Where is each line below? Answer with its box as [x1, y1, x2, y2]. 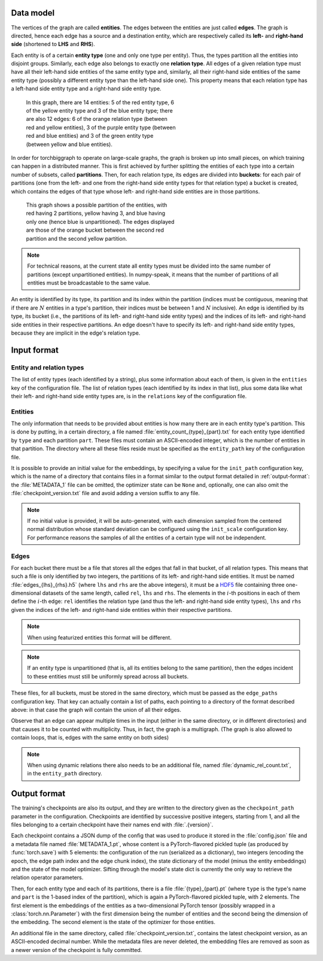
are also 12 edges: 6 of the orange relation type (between [26, 116, 167, 123]
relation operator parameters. [11, 874, 84, 881]
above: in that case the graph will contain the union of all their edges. [11, 707, 182, 713]
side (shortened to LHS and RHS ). [11, 41, 95, 48]
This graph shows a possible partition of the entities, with [26, 201, 167, 208]
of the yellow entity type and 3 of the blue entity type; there [26, 107, 173, 114]
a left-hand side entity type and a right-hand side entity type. [11, 85, 161, 92]
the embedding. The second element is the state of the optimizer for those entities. [11, 918, 215, 926]
